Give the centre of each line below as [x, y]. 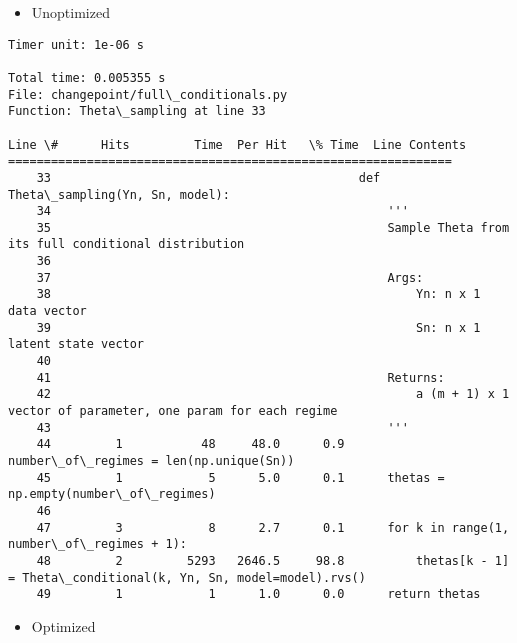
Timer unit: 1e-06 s [76, 44]
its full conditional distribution [126, 244]
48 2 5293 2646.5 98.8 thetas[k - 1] [273, 560]
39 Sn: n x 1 [258, 327]
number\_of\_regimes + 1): [97, 544]
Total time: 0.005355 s [87, 77]
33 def [208, 177]
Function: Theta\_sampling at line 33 [137, 111]
